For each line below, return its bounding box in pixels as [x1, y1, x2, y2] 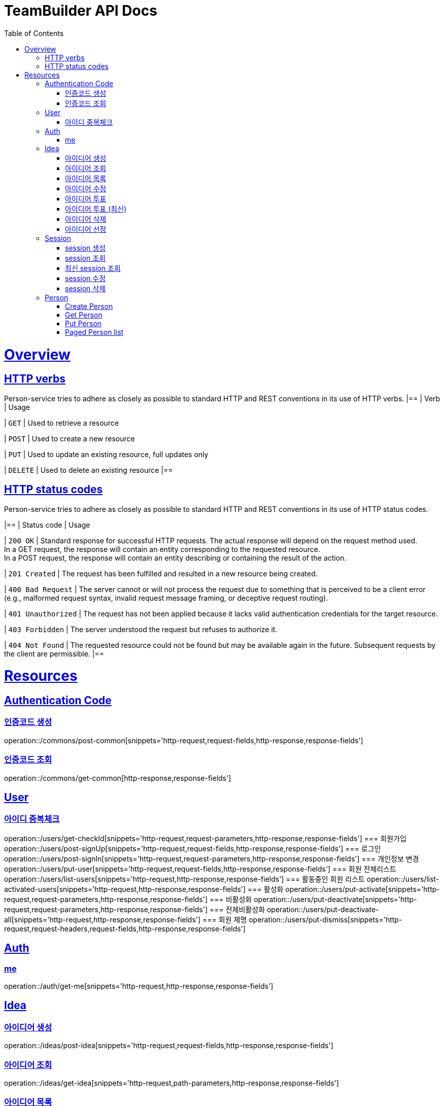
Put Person [65, 319, 102, 328]
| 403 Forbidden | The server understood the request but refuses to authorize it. [4, 625, 278, 634]
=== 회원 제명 [202, 915, 247, 924]
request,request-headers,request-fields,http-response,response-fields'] [4, 924, 246, 933]
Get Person [65, 310, 103, 319]
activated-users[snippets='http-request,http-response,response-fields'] [4, 884, 246, 893]
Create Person [65, 301, 113, 310]
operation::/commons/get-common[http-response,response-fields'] [4, 773, 231, 782]
